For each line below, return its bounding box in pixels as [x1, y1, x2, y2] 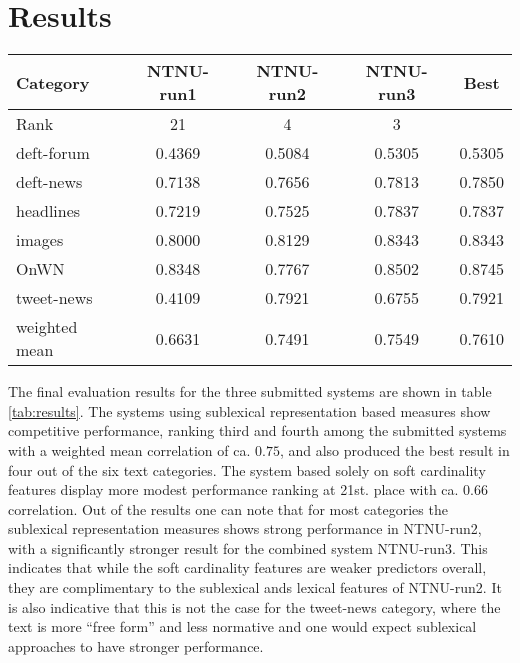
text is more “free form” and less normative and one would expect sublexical [8, 616, 477, 637]
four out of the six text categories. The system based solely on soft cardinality [8, 459, 486, 480]
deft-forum [16, 141, 90, 165]
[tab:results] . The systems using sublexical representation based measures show [8, 400, 491, 421]
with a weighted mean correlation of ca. [8, 439, 251, 460]
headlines [16, 199, 81, 223]
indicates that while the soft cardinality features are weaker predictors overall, [8, 557, 487, 578]
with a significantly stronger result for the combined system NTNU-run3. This [8, 537, 488, 558]
